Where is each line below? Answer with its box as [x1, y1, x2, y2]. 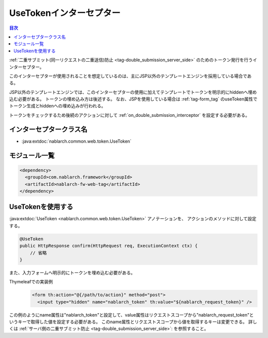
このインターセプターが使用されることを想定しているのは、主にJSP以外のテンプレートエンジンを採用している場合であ [9, 73, 252, 79]
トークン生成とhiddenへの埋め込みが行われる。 [9, 103, 106, 109]
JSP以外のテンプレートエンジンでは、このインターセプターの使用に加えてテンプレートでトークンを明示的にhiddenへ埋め [9, 89, 257, 95]
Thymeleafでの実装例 [9, 279, 53, 285]
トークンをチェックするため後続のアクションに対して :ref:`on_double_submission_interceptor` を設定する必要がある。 [9, 112, 250, 118]
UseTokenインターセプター [9, 7, 121, 18]
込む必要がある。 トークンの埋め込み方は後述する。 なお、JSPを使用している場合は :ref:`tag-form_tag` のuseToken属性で [9, 96, 258, 102]
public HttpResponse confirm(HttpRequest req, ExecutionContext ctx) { [19, 243, 198, 249]
